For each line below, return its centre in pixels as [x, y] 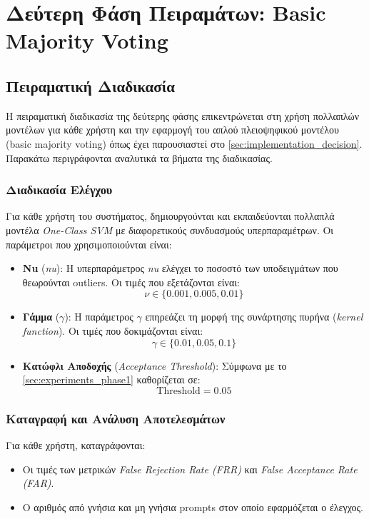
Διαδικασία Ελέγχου [59, 190]
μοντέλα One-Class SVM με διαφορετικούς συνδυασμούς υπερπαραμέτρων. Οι [170, 230]
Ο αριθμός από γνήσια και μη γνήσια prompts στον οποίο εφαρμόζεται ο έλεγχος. [193, 507]
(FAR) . [38, 483]
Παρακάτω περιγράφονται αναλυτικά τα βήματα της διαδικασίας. [139, 157]
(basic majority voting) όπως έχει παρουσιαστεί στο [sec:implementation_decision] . [184, 143]
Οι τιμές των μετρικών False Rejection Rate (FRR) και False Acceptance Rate [190, 469]
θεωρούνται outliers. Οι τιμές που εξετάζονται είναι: [131, 282]
